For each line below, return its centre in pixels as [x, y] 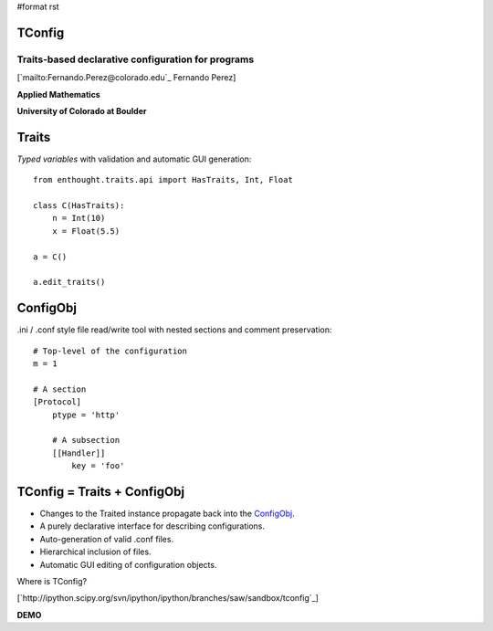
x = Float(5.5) [86, 231]
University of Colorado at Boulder [82, 110]
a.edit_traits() [69, 282]
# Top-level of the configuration [110, 351]
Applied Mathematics [58, 94]
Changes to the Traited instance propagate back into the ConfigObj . [168, 514]
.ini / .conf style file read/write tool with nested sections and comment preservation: [174, 330]
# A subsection [86, 440]
